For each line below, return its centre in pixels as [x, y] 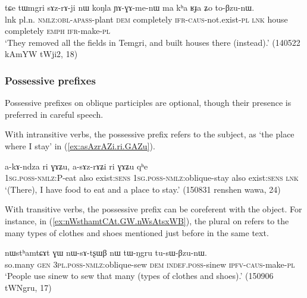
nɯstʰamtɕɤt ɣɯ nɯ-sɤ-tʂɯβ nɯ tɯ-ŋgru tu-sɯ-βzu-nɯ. [106, 252]
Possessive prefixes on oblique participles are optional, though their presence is [148, 103]
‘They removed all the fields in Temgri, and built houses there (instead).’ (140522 [153, 42]
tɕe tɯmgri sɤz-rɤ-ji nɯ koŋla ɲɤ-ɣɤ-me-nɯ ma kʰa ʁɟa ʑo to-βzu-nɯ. [130, 7]
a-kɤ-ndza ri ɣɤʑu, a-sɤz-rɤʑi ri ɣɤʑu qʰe [76, 166]
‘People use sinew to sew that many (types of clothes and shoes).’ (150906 [139, 276]
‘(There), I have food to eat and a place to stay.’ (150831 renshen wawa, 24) [143, 189]
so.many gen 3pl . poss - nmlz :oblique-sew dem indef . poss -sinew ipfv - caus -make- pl [150, 264]
